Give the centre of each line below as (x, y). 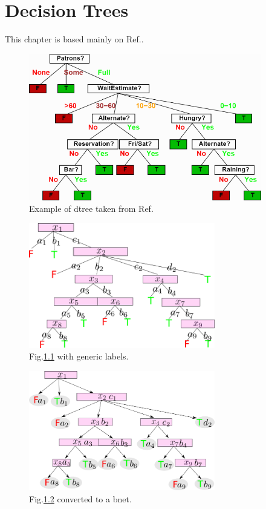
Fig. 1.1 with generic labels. (79, 356)
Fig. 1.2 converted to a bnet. (80, 498)
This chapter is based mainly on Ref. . (74, 39)
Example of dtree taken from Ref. (91, 209)
